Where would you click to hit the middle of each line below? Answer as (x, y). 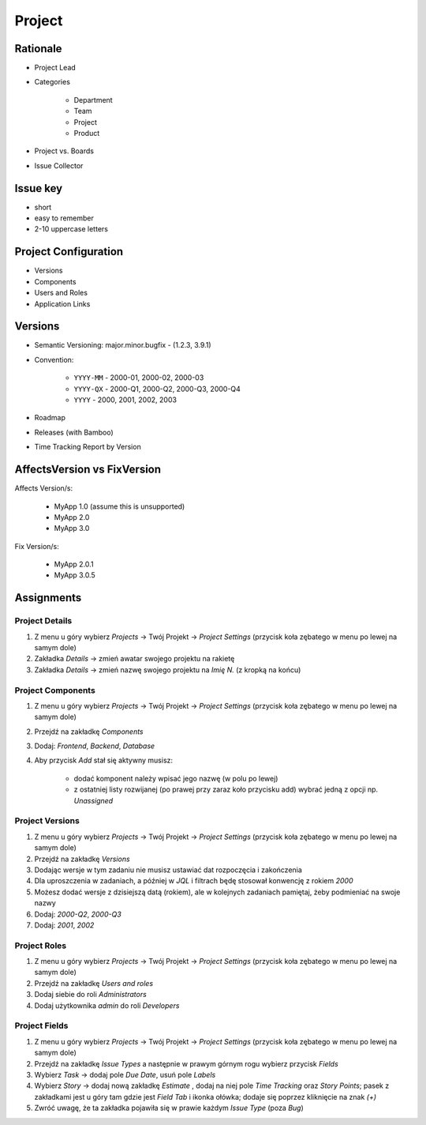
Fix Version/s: (37, 546)
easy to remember (64, 218)
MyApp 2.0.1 (74, 564)
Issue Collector (59, 165)
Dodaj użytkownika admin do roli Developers (107, 1005)
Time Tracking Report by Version (88, 447)
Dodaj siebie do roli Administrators (91, 995)
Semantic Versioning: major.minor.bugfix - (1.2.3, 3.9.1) (123, 345)
